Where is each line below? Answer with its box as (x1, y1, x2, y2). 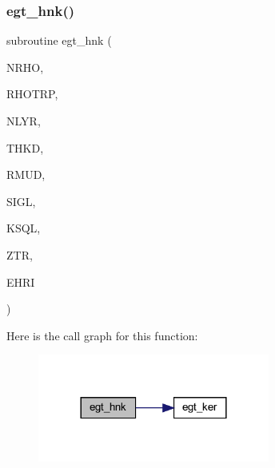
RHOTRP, (6, 85, 58, 102)
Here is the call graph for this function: (6, 327, 198, 343)
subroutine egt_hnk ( (6, 32, 112, 49)
